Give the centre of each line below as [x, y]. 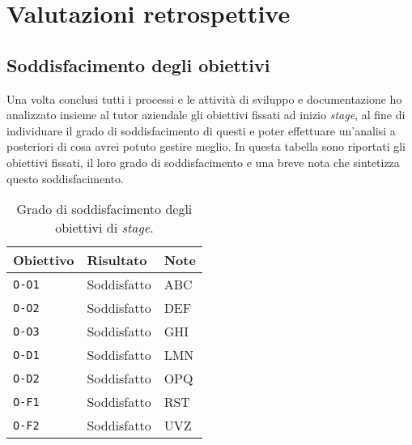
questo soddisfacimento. [65, 178]
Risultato [117, 260]
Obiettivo [44, 260]
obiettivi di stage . [104, 228]
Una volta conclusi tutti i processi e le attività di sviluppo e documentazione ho [204, 98]
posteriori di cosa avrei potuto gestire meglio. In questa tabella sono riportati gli [206, 146]
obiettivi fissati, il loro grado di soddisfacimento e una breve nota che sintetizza [203, 162]
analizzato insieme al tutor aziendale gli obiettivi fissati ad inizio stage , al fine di [206, 115]
